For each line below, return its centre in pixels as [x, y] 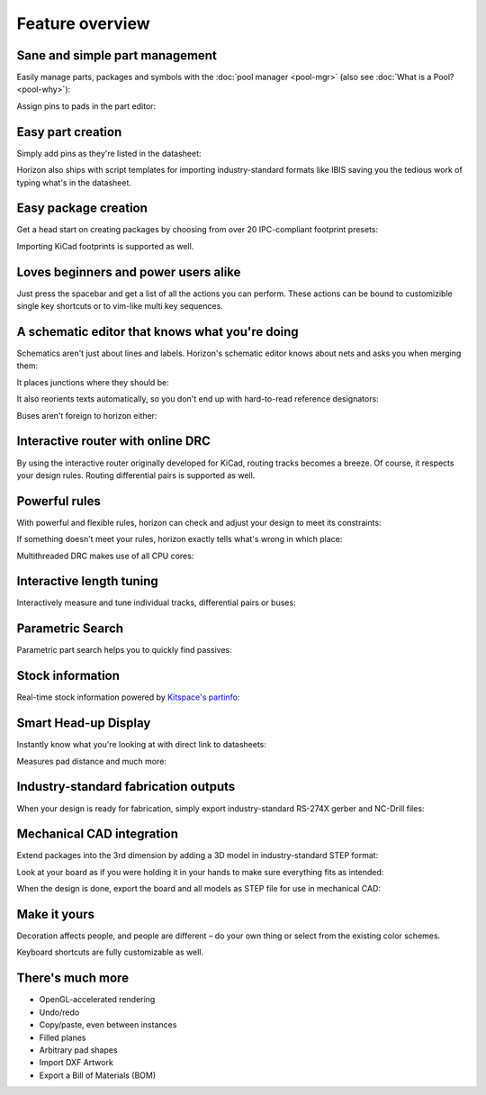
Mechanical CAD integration [98, 834]
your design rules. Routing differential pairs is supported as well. [136, 475]
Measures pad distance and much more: [91, 761]
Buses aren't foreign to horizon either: [87, 415]
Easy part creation [69, 132]
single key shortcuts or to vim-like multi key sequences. [120, 306]
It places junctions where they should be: [93, 382]
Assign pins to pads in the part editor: [86, 106]
